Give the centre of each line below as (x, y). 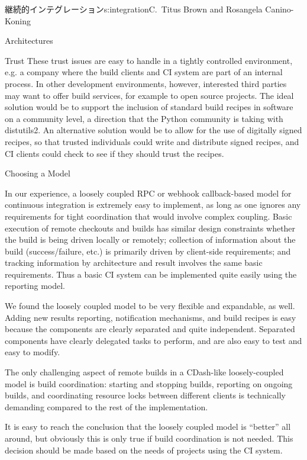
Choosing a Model (38, 173)
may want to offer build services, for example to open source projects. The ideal (149, 95)
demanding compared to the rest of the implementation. (106, 406)
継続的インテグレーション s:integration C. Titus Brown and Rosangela (134, 9)
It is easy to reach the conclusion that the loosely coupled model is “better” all (148, 427)
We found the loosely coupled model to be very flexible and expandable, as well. (150, 306)
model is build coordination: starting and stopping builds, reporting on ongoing (149, 383)
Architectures (29, 41)
